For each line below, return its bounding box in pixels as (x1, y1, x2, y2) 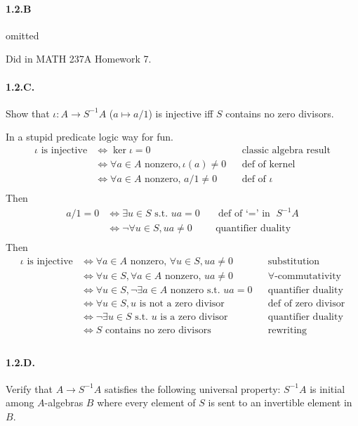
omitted (6, 27, 39, 42)
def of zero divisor (267, 298, 345, 309)
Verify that (6, 381, 53, 396)
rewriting (267, 325, 307, 336)
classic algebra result (241, 145, 331, 155)
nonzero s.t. (170, 285, 220, 295)
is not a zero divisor (139, 298, 225, 309)
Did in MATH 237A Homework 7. (6, 51, 152, 66)
